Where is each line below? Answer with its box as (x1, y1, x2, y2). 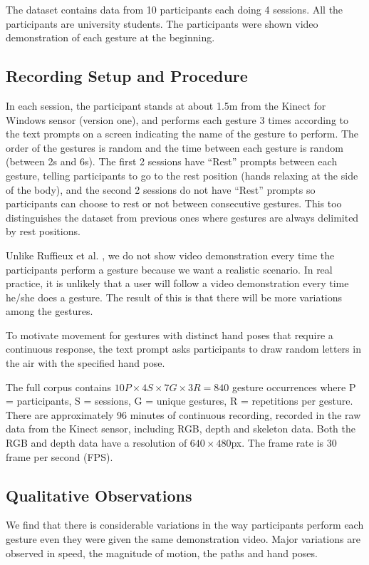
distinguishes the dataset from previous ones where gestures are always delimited (6, 209, 359, 224)
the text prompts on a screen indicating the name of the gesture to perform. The (6, 126, 359, 141)
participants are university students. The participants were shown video (6, 16, 318, 31)
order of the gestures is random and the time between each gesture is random (6, 140, 343, 155)
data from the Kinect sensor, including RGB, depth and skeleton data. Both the (6, 421, 356, 436)
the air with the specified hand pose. (6, 356, 165, 370)
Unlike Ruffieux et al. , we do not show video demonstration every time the (6, 247, 335, 262)
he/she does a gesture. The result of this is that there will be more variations (6, 289, 343, 304)
